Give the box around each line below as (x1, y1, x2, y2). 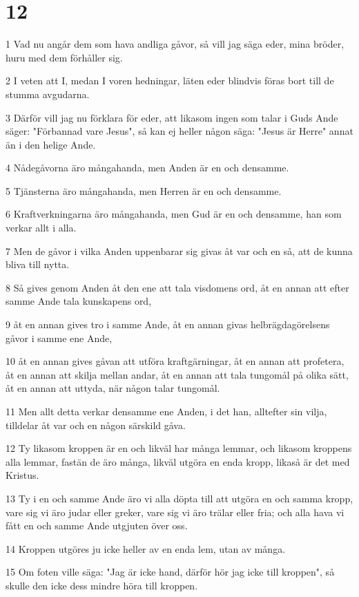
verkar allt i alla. (6, 220, 77, 235)
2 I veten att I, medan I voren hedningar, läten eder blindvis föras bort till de (6, 73, 334, 88)
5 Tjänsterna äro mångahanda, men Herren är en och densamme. (6, 183, 282, 198)
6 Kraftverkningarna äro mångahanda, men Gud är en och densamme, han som (6, 207, 342, 221)
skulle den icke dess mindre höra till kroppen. (6, 578, 198, 592)
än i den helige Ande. (6, 137, 96, 151)
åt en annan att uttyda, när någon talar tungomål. (6, 381, 220, 395)
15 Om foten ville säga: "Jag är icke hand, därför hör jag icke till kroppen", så (6, 565, 335, 579)
